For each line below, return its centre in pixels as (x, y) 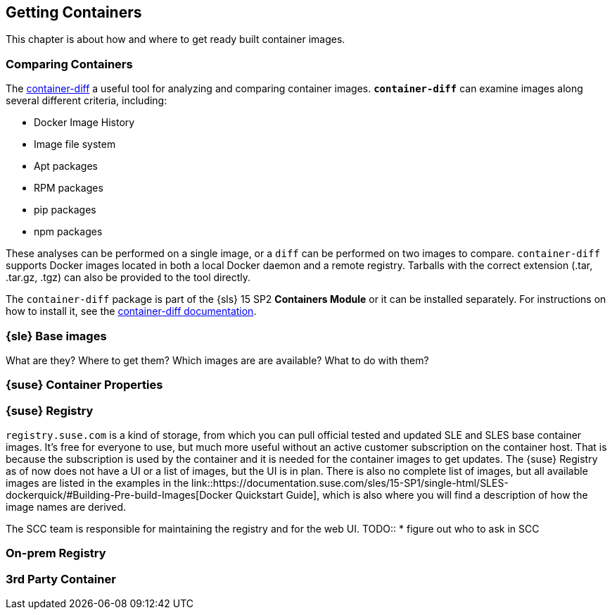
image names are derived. (66, 507)
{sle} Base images (56, 336)
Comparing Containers (69, 64)
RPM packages (69, 188)
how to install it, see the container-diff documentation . (131, 311)
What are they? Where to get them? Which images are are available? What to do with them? (217, 360)
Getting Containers (74, 12)
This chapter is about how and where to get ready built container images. (176, 39)
